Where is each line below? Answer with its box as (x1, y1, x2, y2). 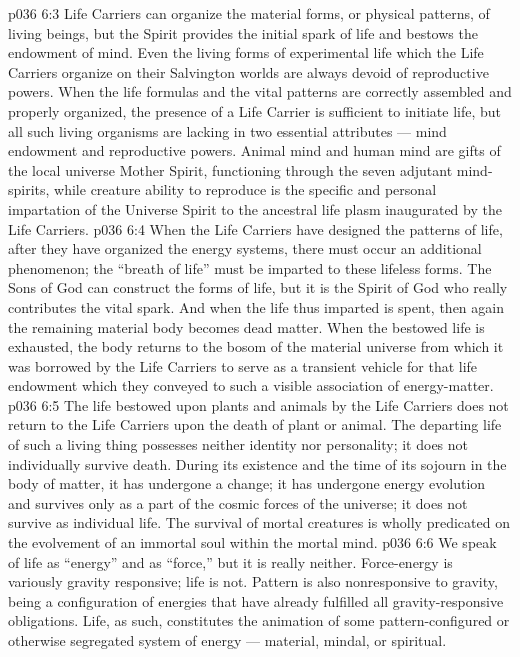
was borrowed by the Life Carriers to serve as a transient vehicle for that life (8, 355, 478, 376)
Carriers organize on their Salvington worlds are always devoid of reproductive (8, 61, 489, 82)
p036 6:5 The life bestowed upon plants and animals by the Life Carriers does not (8, 394, 509, 415)
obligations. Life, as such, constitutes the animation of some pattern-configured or (8, 610, 510, 631)
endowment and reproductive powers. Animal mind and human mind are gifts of (8, 140, 501, 161)
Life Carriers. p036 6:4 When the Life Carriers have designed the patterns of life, (8, 218, 503, 239)
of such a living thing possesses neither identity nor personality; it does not (8, 434, 469, 455)
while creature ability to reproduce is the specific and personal (54, 179, 437, 200)
